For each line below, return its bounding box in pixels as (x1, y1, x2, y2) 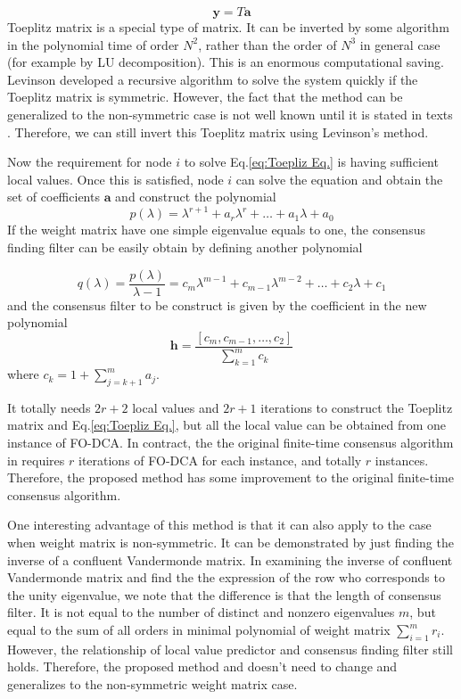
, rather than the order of (198, 35, 337, 53)
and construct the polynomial (115, 187, 276, 206)
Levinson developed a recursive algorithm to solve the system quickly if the (7, 70, 418, 88)
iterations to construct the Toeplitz (260, 398, 453, 416)
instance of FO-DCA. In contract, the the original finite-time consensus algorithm (7, 433, 454, 452)
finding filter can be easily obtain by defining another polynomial (7, 238, 363, 257)
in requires (7, 450, 65, 469)
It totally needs (7, 398, 91, 416)
